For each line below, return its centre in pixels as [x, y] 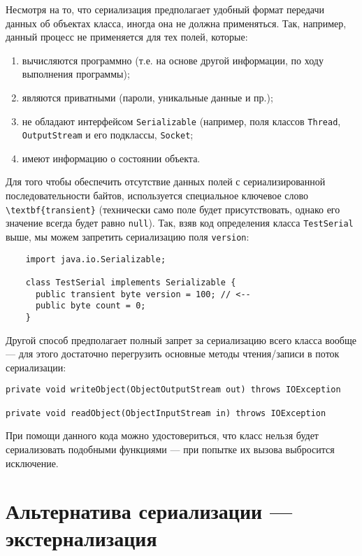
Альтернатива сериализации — [149, 511]
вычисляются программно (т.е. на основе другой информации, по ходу [173, 60]
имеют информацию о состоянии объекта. [111, 158]
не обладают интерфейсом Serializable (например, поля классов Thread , [181, 121]
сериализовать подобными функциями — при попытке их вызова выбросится [170, 449]
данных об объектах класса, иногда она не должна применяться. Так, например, [176, 23]
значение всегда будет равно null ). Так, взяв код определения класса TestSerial [180, 223]
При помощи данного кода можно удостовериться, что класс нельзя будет [162, 435]
